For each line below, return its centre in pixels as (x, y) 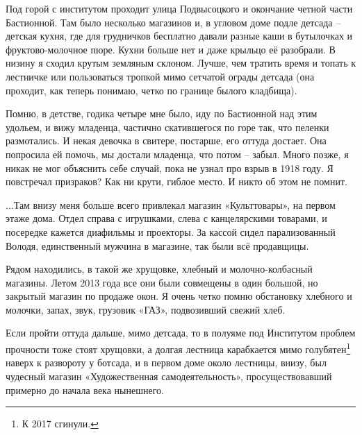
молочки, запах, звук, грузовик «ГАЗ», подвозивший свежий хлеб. (146, 309)
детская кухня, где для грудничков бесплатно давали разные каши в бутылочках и (179, 36)
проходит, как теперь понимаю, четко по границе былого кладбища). (151, 90)
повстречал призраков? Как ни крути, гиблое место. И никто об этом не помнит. (176, 181)
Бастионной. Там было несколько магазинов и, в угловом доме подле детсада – (173, 22)
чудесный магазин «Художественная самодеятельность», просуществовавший (169, 376)
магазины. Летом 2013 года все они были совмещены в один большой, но (162, 282)
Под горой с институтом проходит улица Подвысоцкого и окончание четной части (179, 8)
